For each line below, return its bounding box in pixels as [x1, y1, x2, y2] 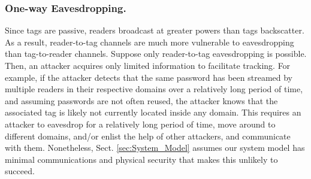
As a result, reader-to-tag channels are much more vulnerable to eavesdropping [5, 35, 294, 48]
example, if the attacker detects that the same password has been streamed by [5, 71, 293, 83]
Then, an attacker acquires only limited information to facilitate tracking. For [5, 59, 291, 71]
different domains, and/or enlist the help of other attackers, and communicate [5, 129, 291, 142]
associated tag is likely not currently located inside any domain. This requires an [5, 106, 301, 119]
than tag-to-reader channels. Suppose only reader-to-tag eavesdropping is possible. [5, 47, 307, 60]
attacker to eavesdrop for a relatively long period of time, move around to [5, 117, 276, 130]
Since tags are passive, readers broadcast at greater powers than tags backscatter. [5, 24, 304, 37]
